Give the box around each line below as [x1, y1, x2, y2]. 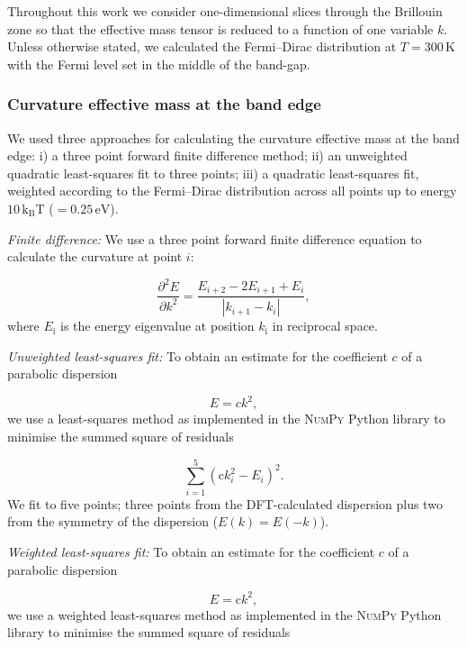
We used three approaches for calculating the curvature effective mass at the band [7, 128, 460, 147]
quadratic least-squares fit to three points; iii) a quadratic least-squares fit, [7, 163, 419, 182]
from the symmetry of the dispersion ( [7, 512, 219, 531]
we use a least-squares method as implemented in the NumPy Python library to [7, 409, 445, 428]
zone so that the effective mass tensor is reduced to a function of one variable [7, 19, 434, 38]
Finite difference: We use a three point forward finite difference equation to [7, 229, 422, 248]
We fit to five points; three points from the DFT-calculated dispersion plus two [7, 494, 443, 513]
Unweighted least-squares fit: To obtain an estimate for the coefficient [7, 346, 388, 365]
